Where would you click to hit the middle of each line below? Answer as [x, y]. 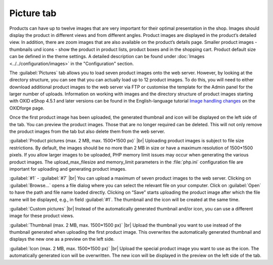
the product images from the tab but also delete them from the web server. [87, 132]
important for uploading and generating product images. [68, 169]
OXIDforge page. [27, 108]
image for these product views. [42, 216]
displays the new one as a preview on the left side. [62, 239]
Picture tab [33, 13]
